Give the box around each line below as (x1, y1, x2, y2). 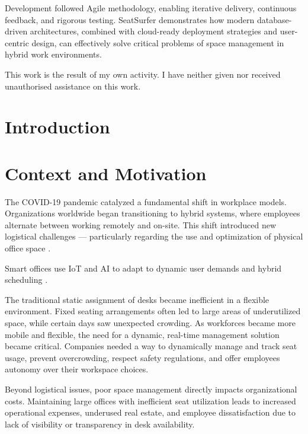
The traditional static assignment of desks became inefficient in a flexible (5, 293, 269, 305)
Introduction (5, 114, 110, 139)
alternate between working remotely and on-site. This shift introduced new (5, 218, 277, 231)
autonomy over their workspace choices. (5, 363, 149, 375)
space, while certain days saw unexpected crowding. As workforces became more (5, 317, 296, 328)
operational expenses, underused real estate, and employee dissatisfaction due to (5, 406, 296, 419)
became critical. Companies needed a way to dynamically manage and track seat (5, 340, 297, 352)
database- (257, 13, 292, 25)
